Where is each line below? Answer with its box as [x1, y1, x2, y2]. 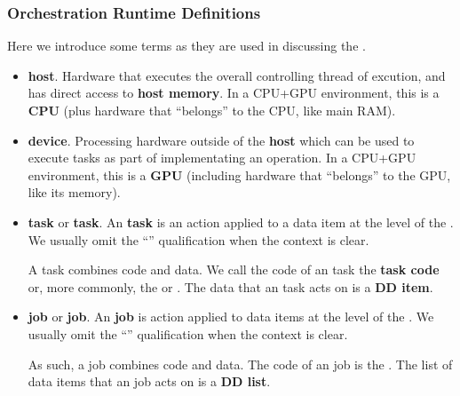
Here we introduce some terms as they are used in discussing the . [7, 36, 366, 55]
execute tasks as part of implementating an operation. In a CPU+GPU [28, 148, 416, 167]
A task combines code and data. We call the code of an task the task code [28, 260, 440, 279]
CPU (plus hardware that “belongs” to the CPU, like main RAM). [28, 101, 396, 119]
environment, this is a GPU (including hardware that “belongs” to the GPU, [28, 165, 451, 184]
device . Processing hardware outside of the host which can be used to [28, 131, 415, 149]
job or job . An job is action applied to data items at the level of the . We [28, 307, 434, 326]
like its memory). [28, 183, 121, 202]
